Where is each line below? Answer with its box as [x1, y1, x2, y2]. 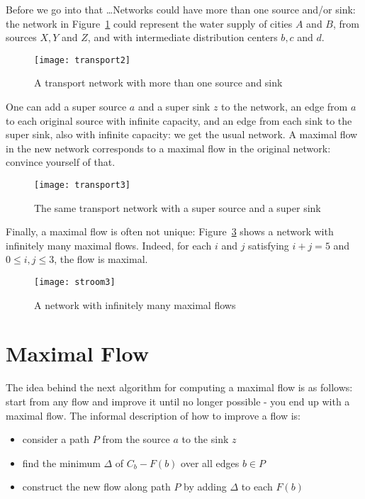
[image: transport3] [34, 180, 131, 190]
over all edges [181, 455, 240, 470]
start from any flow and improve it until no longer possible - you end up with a [6, 394, 350, 408]
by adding [184, 479, 227, 494]
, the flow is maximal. [54, 252, 148, 267]
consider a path [22, 432, 90, 447]
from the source [102, 432, 170, 447]
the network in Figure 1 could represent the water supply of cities [6, 16, 293, 30]
